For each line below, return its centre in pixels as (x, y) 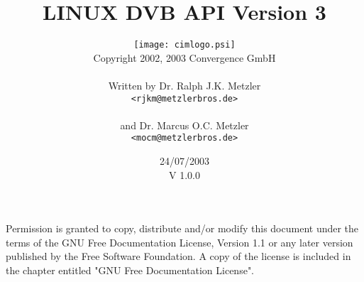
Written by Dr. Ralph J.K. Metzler (184, 85)
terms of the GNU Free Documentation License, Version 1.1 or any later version (180, 242)
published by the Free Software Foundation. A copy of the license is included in (178, 256)
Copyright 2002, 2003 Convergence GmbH (184, 57)
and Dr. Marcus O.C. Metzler (184, 125)
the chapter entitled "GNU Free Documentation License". (130, 270)
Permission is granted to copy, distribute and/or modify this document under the (182, 228)
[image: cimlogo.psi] (184, 45)
